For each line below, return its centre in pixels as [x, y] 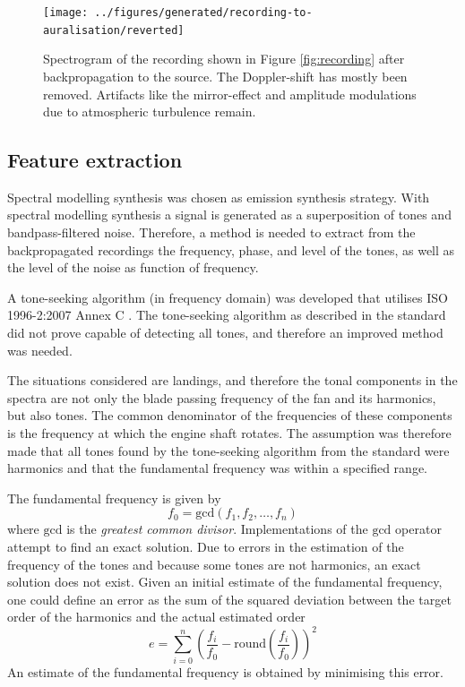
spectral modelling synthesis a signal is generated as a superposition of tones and [229, 215]
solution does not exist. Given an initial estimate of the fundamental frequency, [225, 582]
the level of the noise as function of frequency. [133, 267]
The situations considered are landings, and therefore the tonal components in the [232, 380]
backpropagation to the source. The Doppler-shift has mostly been [225, 76]
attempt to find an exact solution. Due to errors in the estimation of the [206, 546]
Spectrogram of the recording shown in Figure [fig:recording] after [224, 59]
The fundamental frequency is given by [114, 498]
